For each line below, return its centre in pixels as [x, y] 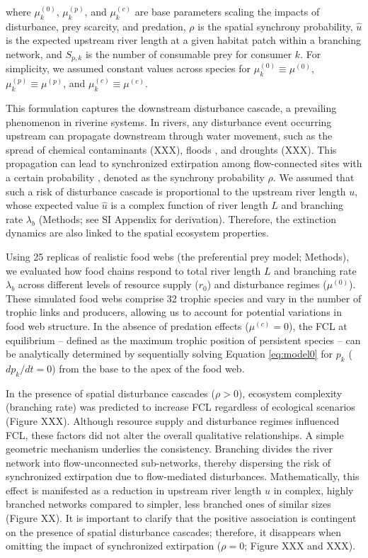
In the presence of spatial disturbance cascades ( [110, 393]
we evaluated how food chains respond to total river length [133, 270]
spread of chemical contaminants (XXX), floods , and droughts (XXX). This [171, 149]
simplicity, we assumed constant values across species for [128, 68]
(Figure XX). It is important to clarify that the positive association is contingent [181, 518]
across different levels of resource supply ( [108, 284]
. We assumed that [314, 177]
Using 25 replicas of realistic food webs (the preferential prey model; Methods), [178, 256]
